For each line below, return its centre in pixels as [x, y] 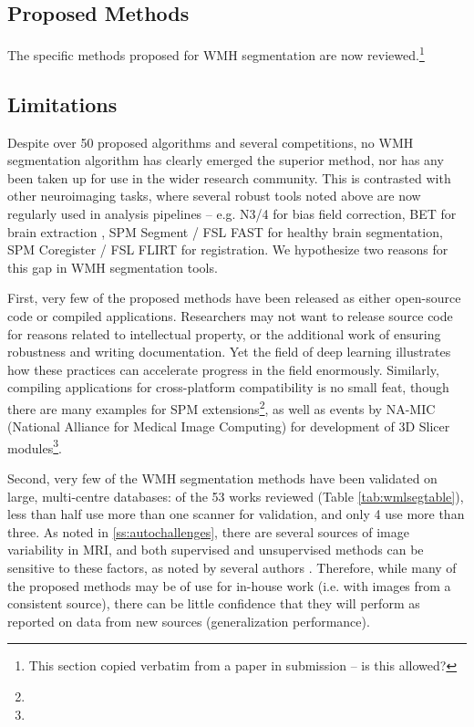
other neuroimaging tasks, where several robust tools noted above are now [214, 196]
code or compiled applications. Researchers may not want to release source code [230, 316]
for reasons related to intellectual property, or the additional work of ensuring [224, 333]
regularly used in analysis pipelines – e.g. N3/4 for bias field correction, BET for [232, 214]
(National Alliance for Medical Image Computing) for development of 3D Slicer [229, 426]
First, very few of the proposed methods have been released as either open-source [234, 298]
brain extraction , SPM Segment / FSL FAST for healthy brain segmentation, [225, 231]
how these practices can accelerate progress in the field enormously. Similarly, [223, 369]
